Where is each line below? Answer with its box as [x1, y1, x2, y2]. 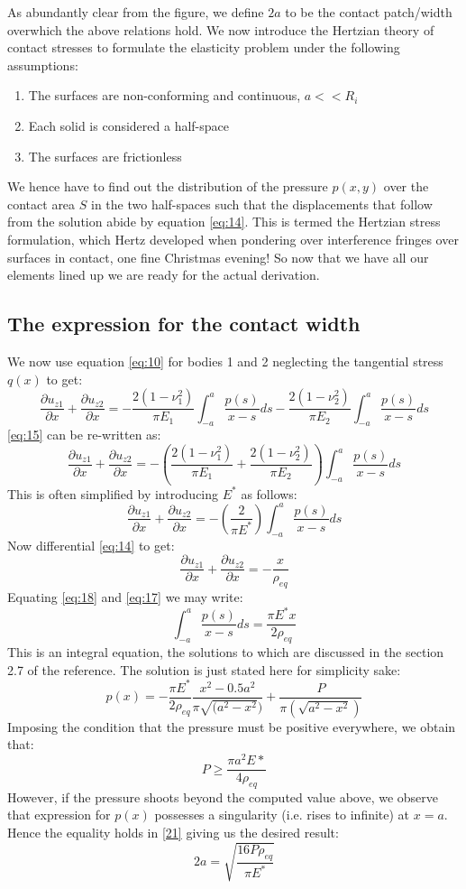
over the [383, 177, 429, 196]
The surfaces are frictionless [28, 146, 182, 165]
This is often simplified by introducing [7, 484, 219, 503]
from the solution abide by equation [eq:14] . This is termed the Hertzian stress [7, 212, 441, 231]
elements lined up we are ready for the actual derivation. [7, 265, 320, 284]
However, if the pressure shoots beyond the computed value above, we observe [7, 787, 439, 806]
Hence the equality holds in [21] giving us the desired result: [7, 823, 339, 842]
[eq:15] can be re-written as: [7, 425, 161, 444]
